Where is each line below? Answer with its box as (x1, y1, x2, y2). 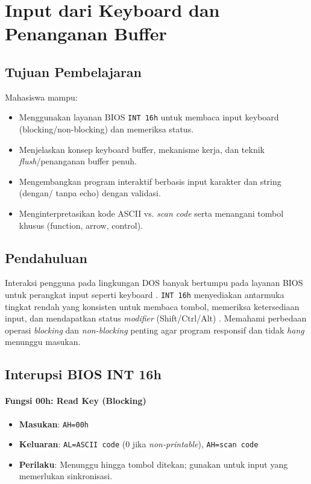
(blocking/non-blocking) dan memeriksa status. (19, 123, 194, 135)
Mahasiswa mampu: (5, 90, 78, 103)
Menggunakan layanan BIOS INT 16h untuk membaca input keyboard (19, 111, 279, 123)
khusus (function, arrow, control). (19, 219, 143, 231)
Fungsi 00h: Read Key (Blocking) (5, 394, 146, 407)
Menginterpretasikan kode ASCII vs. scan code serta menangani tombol (19, 206, 284, 219)
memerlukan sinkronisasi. (19, 470, 113, 482)
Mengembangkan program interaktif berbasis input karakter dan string (19, 175, 281, 187)
